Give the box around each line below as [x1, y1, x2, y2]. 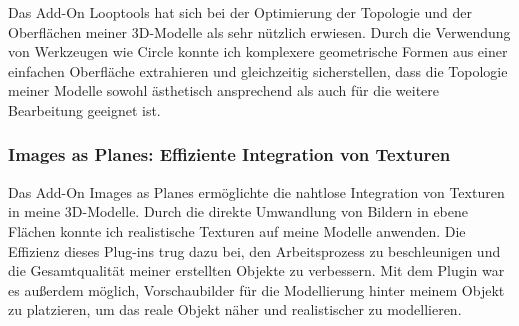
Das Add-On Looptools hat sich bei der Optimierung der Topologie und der [8, 2, 472, 22]
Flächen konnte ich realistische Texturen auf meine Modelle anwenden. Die [8, 220, 466, 241]
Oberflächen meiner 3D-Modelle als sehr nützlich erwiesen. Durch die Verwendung [8, 21, 511, 42]
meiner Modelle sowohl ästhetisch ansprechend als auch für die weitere [8, 80, 440, 101]
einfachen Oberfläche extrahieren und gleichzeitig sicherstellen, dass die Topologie [8, 60, 508, 81]
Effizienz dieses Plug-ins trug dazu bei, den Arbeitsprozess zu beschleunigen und [8, 240, 501, 261]
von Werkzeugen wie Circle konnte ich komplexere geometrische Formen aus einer [8, 41, 508, 62]
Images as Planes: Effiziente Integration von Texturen [8, 142, 451, 167]
